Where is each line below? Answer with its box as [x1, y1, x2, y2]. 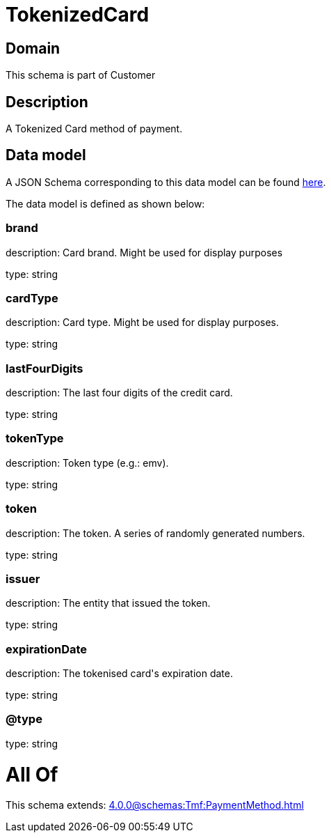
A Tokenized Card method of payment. [6, 123, 183, 135]
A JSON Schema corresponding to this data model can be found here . [6, 176, 326, 188]
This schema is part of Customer [6, 69, 156, 82]
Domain [6, 39, 60, 57]
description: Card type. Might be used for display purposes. [6, 316, 280, 329]
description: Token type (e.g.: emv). [6, 456, 169, 469]
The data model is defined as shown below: [6, 197, 205, 210]
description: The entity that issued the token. [6, 597, 211, 610]
